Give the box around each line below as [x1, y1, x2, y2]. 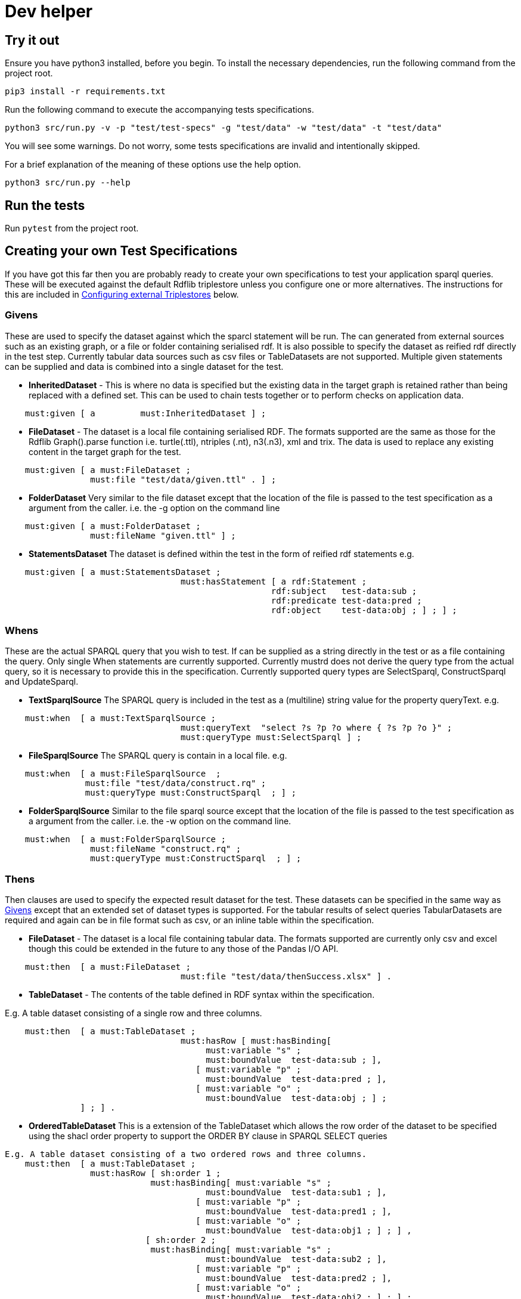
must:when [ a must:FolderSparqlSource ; [24, 834, 226, 845]
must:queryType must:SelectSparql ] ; [181, 732, 362, 743]
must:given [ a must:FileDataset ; [24, 465, 191, 475]
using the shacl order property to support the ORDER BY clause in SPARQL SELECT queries [29, 1131, 387, 1142]
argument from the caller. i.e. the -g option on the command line [29, 502, 280, 513]
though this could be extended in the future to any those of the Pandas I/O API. [29, 944, 339, 954]
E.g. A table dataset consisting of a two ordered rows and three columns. [5, 1149, 367, 1159]
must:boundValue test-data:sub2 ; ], [206, 1254, 387, 1264]
